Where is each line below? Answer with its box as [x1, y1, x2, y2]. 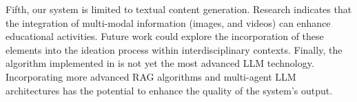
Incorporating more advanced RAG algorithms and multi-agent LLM [6, 69, 296, 83]
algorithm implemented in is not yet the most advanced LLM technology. [6, 56, 314, 70]
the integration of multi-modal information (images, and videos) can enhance [6, 15, 331, 30]
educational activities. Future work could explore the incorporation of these [6, 29, 324, 43]
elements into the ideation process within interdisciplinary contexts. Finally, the [6, 42, 343, 57]
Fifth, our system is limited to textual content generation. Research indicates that [6, 2, 352, 16]
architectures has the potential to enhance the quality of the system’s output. [6, 83, 333, 97]
